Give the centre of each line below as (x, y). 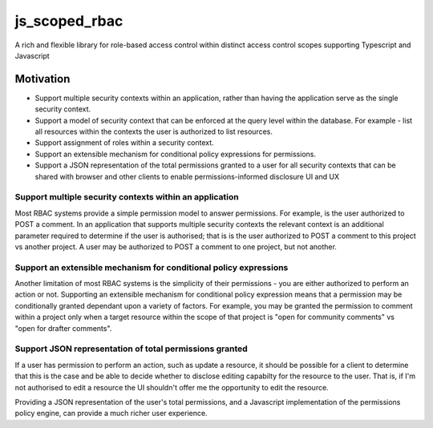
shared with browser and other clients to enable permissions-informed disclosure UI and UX (187, 176)
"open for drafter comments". (63, 328)
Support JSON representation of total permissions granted (131, 349)
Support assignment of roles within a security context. (124, 143)
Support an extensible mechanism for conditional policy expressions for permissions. (176, 154)
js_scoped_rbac (69, 21)
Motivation (42, 79)
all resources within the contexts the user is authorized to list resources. (154, 131)
